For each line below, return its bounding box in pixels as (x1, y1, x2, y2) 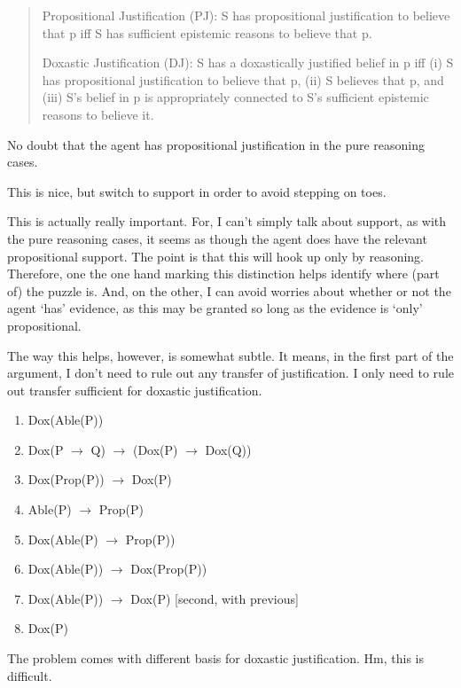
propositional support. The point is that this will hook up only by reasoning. (7, 246, 424, 265)
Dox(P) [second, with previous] (130, 589, 299, 607)
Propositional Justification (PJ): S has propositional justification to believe (42, 6, 450, 24)
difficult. (7, 666, 52, 684)
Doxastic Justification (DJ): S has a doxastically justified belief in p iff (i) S (42, 53, 454, 72)
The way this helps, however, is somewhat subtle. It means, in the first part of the (7, 346, 454, 364)
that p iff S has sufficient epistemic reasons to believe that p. (42, 23, 372, 42)
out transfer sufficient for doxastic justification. (7, 380, 262, 399)
